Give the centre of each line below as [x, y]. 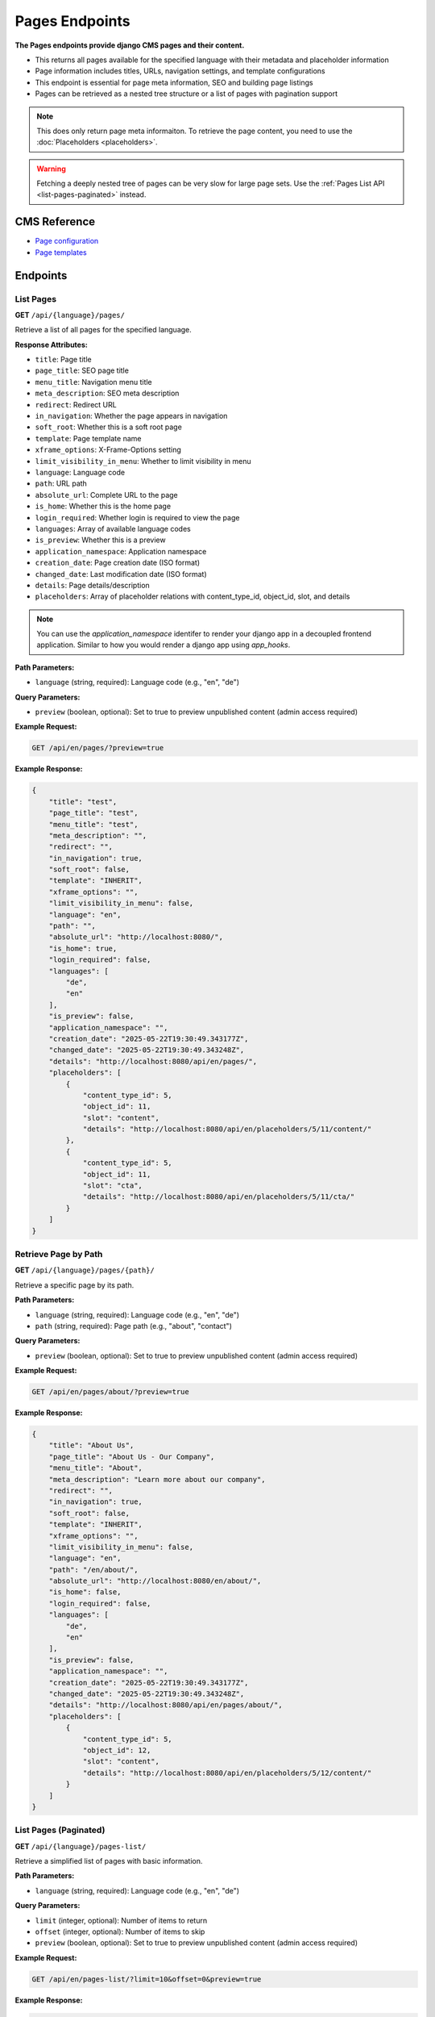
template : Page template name [88, 438]
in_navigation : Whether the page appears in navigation [131, 416]
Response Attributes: [51, 345]
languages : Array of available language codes [113, 528]
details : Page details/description [93, 585]
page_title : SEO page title [82, 370]
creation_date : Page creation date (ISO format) [118, 563]
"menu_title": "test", [93, 824]
